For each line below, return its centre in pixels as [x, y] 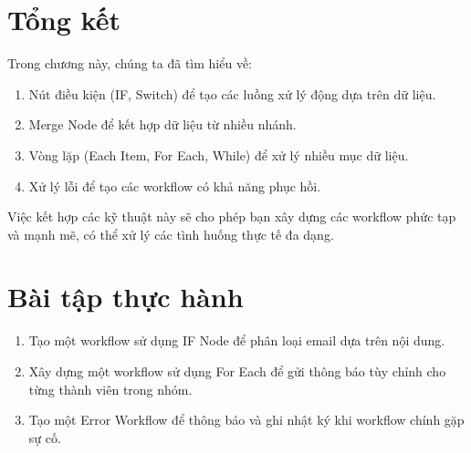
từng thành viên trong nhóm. [110, 389]
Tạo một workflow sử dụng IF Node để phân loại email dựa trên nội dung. [237, 340]
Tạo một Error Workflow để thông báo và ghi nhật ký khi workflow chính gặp [246, 420]
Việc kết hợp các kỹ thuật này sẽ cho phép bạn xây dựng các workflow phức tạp [232, 216]
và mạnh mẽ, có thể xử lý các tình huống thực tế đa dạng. [171, 234]
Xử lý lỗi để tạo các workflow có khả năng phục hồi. [175, 185]
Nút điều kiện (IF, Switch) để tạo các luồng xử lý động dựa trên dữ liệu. [232, 93]
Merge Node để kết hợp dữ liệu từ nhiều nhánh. [162, 124]
